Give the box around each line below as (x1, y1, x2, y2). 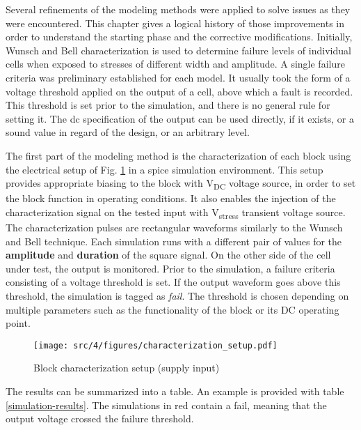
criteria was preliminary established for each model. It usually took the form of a (6, 70, 351, 84)
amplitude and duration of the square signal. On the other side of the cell (6, 247, 331, 262)
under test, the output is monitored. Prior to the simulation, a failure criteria (6, 261, 335, 275)
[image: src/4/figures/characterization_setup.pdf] (33, 340, 278, 351)
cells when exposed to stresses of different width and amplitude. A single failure (6, 56, 345, 71)
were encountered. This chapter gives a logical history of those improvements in (6, 15, 345, 30)
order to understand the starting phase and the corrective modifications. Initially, (6, 29, 353, 44)
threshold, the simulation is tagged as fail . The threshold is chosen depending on (6, 288, 349, 302)
